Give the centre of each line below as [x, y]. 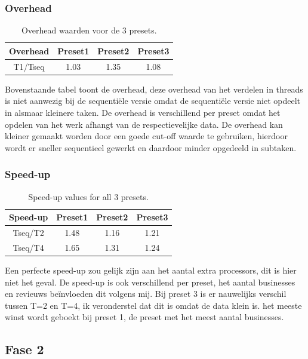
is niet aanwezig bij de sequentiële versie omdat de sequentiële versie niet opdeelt [153, 101]
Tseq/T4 [28, 247]
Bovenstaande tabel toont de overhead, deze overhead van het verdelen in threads [154, 89]
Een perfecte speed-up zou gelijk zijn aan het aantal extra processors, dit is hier [151, 270]
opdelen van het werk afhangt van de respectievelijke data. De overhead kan [144, 124]
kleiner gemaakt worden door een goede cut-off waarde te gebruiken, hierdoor [146, 136]
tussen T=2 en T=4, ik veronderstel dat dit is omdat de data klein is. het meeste [153, 305]
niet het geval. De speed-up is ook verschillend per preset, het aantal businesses [150, 282]
